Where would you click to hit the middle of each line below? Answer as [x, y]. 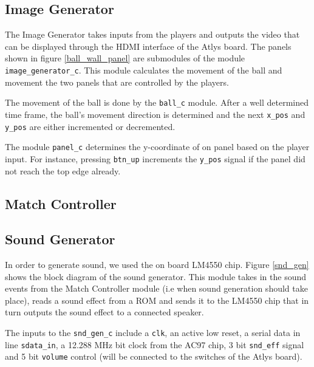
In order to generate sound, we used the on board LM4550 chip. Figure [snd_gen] [157, 265]
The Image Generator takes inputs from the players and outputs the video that [152, 34]
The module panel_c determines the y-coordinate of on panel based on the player [157, 147]
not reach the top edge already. [63, 170]
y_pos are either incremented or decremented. [90, 126]
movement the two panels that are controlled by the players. [117, 82]
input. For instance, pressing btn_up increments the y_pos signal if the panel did [155, 158]
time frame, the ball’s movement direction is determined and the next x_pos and [155, 114]
